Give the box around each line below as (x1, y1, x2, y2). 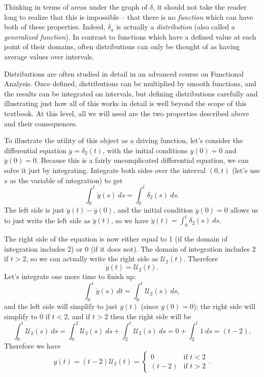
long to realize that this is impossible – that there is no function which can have (4, 11, 253, 22)
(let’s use (232, 164, 260, 175)
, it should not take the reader (153, 2, 247, 12)
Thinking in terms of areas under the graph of (4, 2, 148, 12)
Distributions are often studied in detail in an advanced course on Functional (4, 68, 244, 79)
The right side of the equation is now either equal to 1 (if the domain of (4, 233, 228, 244)
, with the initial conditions (103, 145, 188, 155)
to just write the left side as (4, 215, 90, 225)
